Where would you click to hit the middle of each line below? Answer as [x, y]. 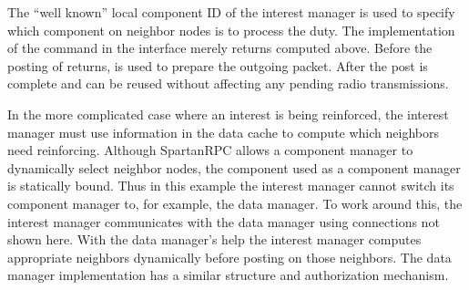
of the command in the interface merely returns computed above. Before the [220, 48]
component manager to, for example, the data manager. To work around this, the [235, 203]
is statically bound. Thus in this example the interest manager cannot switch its [231, 186]
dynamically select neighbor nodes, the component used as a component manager [234, 167]
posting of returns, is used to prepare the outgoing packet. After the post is [218, 65]
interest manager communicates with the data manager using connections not [224, 221]
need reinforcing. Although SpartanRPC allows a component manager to [210, 150]
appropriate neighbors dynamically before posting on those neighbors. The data [229, 257]
